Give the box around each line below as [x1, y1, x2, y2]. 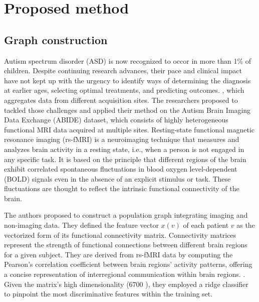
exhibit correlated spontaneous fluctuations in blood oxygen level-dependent [4, 164, 237, 174]
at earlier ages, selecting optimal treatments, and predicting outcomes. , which [4, 85, 244, 95]
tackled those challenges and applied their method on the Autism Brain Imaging [4, 104, 251, 115]
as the [236, 220, 255, 230]
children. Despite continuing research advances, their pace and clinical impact [4, 65, 242, 76]
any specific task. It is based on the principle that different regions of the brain [4, 154, 246, 164]
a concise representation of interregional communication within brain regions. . [4, 269, 245, 279]
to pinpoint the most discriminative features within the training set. [4, 288, 213, 299]
